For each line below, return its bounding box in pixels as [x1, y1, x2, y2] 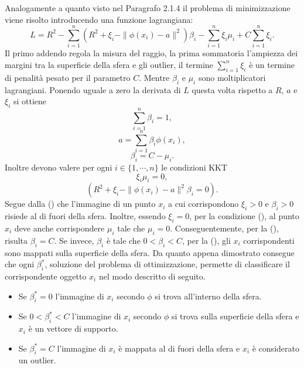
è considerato [252, 342, 299, 354]
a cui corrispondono [168, 197, 239, 210]
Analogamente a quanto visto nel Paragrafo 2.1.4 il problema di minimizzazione [5, 2, 291, 13]
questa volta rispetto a [192, 83, 273, 96]
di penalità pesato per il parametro [5, 71, 131, 83]
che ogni [5, 258, 35, 270]
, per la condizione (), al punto [189, 210, 299, 222]
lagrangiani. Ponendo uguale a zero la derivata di [5, 83, 181, 96]
